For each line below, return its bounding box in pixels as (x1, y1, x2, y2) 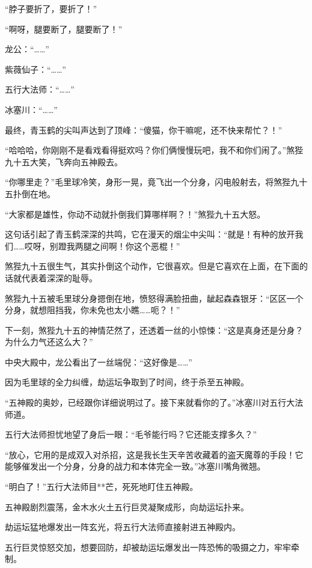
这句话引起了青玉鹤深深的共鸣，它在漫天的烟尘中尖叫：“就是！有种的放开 (5, 228, 295, 240)
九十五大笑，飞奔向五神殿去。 (5, 155, 123, 168)
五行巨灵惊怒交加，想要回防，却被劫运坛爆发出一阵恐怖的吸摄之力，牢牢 (5, 540, 291, 553)
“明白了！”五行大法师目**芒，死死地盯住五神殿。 (5, 480, 198, 493)
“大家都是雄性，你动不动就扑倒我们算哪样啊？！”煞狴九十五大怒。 (5, 207, 266, 220)
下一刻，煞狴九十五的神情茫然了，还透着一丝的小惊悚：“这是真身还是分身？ (5, 323, 304, 336)
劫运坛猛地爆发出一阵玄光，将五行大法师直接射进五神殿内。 (5, 521, 240, 533)
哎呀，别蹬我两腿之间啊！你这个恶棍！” (24, 239, 180, 252)
